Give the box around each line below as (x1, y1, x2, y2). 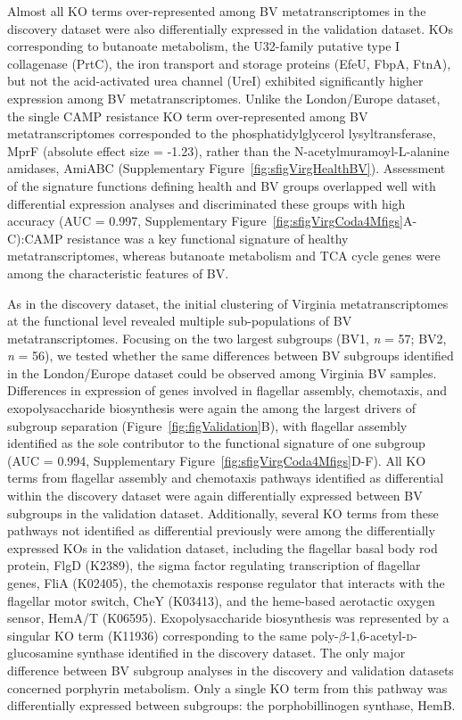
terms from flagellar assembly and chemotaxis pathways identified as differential (7, 468, 444, 487)
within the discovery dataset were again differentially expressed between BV (7, 486, 423, 505)
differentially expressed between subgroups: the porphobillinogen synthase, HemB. (7, 696, 456, 715)
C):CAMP (7, 228, 63, 247)
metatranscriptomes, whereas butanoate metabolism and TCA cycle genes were (7, 246, 441, 265)
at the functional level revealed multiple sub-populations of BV (7, 311, 352, 330)
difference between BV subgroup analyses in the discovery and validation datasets (7, 660, 454, 679)
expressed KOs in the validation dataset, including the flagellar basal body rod (7, 538, 438, 557)
